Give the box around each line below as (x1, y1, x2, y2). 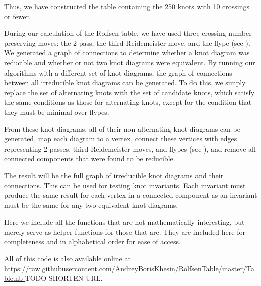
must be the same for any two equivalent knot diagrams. (4, 199, 178, 210)
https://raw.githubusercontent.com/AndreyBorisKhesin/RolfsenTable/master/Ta (4, 263, 254, 273)
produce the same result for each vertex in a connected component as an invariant (4, 190, 257, 200)
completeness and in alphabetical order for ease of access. (4, 236, 181, 247)
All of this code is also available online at (4, 253, 131, 264)
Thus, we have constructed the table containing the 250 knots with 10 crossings (4, 1, 250, 11)
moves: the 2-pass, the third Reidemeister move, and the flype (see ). (38, 37, 250, 48)
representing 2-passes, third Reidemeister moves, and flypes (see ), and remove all (4, 143, 256, 154)
